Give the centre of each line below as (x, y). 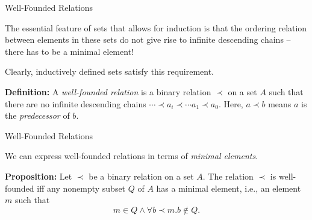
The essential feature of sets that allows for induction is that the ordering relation (156, 27)
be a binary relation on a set (141, 176)
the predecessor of (37, 115)
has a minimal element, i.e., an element (229, 188)
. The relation (228, 176)
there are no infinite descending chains (76, 103)
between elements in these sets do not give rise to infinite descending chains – (148, 39)
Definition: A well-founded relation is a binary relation (108, 91)
